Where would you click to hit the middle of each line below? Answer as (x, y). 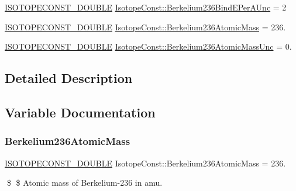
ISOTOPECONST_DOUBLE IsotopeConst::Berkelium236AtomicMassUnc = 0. (148, 46)
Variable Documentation (80, 112)
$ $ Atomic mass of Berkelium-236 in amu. (85, 183)
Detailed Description (69, 78)
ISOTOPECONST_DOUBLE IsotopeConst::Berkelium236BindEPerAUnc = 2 (146, 7)
